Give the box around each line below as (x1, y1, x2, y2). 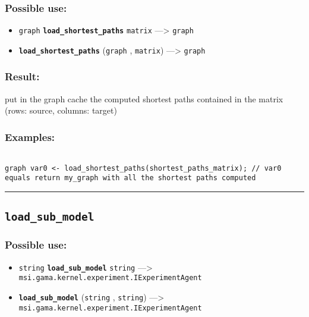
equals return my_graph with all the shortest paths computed (5, 174, 256, 183)
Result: (5, 69, 40, 84)
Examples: (5, 129, 55, 144)
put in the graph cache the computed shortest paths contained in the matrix (5, 92, 283, 105)
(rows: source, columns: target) (5, 104, 117, 117)
